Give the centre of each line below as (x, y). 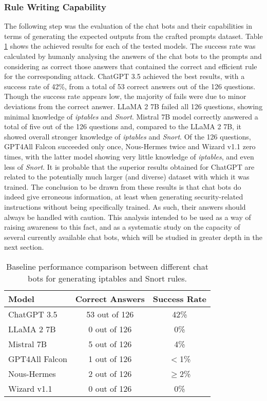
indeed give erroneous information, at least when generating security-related (124, 197)
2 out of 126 (110, 373)
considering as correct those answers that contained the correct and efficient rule (131, 66)
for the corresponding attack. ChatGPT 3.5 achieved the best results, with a (125, 76)
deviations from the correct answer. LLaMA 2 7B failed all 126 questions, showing (133, 106)
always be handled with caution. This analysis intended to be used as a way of (128, 217)
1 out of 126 (110, 358)
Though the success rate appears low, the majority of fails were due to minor (125, 96)
